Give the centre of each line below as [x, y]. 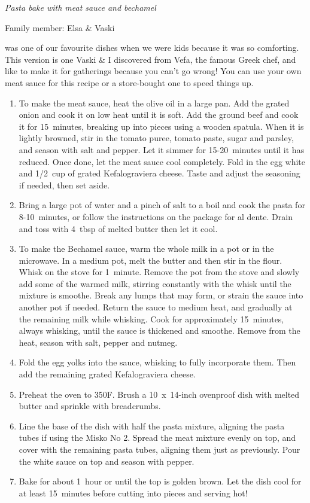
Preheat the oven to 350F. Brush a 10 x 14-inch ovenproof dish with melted [159, 394]
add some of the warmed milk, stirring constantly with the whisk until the [155, 283]
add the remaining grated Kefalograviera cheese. [107, 374]
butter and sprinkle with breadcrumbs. [90, 406]
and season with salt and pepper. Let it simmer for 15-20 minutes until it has [162, 149]
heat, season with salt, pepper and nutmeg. [98, 342]
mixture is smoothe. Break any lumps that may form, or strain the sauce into [161, 295]
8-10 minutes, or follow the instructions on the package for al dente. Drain [156, 216]
